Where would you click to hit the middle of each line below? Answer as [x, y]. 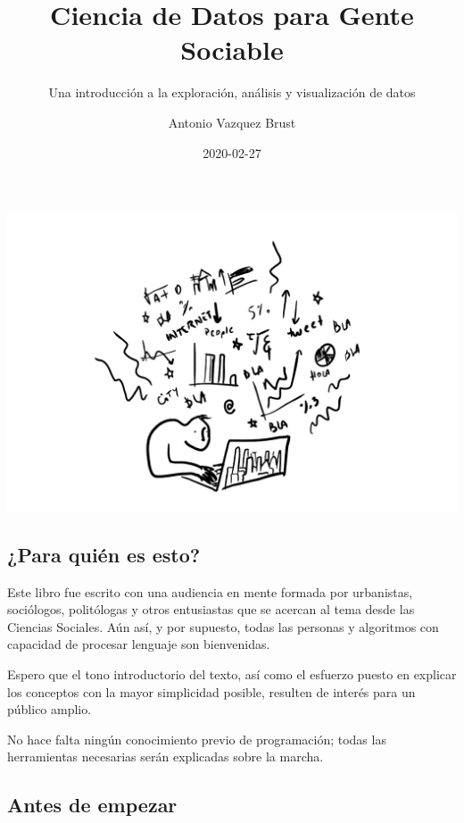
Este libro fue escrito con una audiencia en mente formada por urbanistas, [210, 591]
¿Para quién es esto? [104, 554]
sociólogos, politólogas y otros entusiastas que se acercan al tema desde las [211, 609]
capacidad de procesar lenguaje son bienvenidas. [139, 644]
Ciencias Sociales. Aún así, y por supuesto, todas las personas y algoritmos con [223, 626]
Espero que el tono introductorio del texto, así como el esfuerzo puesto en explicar [232, 673]
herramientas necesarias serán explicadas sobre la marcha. [166, 756]
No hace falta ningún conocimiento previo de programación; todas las [197, 739]
